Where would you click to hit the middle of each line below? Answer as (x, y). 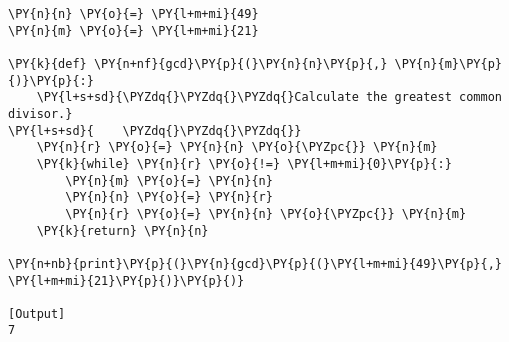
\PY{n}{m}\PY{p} (448, 63)
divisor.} (40, 113)
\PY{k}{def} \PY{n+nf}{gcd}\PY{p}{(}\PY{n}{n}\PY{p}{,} (198, 63)
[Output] (37, 313)
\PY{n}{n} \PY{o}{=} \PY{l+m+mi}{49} (133, 14)
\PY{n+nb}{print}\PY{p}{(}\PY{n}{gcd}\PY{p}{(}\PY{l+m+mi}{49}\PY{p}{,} (255, 263)
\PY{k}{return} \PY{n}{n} (122, 230)
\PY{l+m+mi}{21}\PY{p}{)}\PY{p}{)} (126, 280)
